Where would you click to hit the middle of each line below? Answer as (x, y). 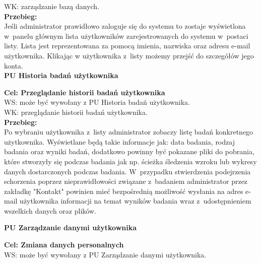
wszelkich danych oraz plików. (50, 210)
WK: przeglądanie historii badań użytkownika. (76, 112)
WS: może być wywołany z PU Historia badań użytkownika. (97, 102)
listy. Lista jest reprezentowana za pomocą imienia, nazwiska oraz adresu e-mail (127, 46)
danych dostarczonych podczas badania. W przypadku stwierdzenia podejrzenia (127, 171)
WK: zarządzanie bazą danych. (52, 6)
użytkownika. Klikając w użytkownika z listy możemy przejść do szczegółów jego (129, 55)
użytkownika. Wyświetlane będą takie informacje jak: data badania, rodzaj (119, 141)
